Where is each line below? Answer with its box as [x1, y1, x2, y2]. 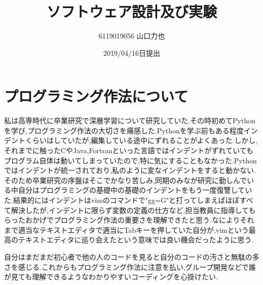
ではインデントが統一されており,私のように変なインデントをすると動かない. [4, 165, 256, 175]
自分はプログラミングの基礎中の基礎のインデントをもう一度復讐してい [18, 185, 252, 195]
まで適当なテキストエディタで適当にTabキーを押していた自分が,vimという [4, 224, 249, 235]
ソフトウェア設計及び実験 [46, 1, 217, 22]
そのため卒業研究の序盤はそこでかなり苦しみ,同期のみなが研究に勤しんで [4, 174, 247, 185]
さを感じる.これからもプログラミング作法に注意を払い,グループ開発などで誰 [4, 261, 256, 272]
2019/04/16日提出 [103, 47, 160, 58]
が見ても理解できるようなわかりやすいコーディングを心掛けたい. [4, 271, 218, 282]
